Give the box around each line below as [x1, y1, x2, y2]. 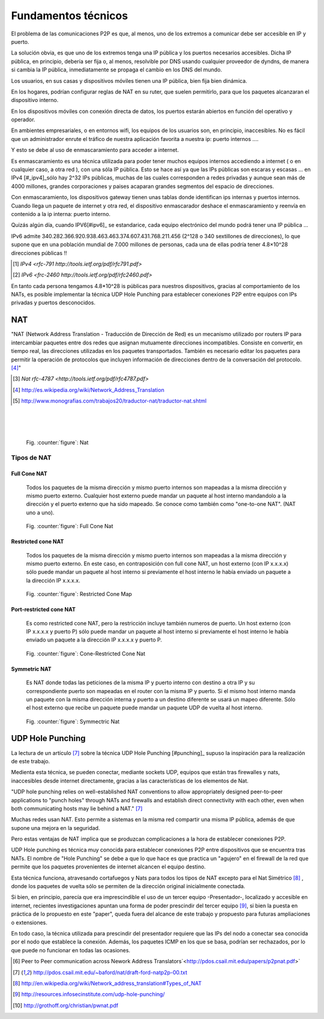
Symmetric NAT [11, 665, 52, 672]
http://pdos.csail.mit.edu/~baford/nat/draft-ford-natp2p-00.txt [33, 969, 188, 976]
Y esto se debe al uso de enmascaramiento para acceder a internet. [11, 146, 179, 154]
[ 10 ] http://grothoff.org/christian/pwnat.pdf [13, 1002, 119, 1009]
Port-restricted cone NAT [11, 606, 76, 613]
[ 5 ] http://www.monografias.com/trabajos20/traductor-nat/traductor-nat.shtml [13, 397, 207, 404]
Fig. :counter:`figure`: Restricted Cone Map [26, 591, 132, 598]
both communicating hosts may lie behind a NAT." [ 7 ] [11, 805, 143, 812]
